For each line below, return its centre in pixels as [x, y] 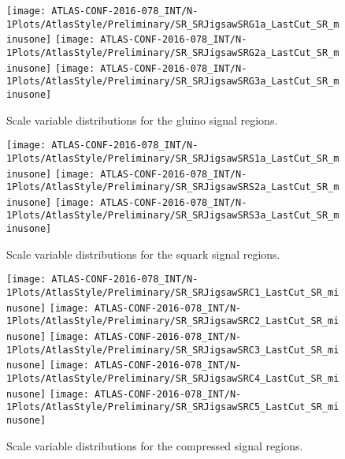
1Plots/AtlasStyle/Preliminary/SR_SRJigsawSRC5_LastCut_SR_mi [173, 407]
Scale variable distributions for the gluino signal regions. [142, 119]
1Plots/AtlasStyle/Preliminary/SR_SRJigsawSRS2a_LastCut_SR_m [173, 187]
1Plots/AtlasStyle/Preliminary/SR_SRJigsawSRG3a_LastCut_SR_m [173, 82]
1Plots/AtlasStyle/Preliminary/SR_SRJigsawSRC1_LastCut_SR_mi [173, 293]
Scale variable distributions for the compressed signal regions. [155, 445]
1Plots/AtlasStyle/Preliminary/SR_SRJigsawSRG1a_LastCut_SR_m [173, 24]
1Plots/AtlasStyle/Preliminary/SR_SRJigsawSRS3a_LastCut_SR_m [173, 216]
